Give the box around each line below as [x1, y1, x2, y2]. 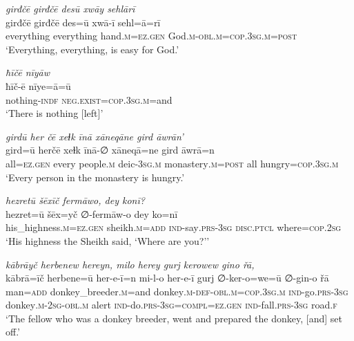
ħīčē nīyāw [6, 65, 50, 80]
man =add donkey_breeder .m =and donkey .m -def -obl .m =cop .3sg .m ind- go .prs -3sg [6, 284, 348, 298]
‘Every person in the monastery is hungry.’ [6, 169, 185, 184]
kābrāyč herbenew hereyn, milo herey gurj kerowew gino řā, [6, 257, 255, 271]
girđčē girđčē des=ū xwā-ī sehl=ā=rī [6, 15, 161, 29]
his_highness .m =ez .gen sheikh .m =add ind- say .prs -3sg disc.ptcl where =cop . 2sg [6, 220, 342, 234]
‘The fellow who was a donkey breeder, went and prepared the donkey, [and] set [6, 311, 342, 325]
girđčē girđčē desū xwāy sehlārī [6, 1, 135, 15]
